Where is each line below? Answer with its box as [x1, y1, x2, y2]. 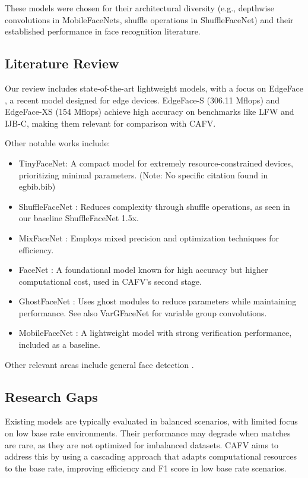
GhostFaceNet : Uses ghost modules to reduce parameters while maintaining [18, 295, 297, 307]
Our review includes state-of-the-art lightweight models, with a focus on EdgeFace [5, 81, 303, 94]
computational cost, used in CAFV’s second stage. [18, 275, 202, 287]
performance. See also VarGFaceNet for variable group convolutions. [18, 306, 267, 319]
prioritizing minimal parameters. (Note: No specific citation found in [18, 168, 268, 181]
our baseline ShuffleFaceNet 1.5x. [18, 212, 139, 224]
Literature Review [5, 54, 119, 73]
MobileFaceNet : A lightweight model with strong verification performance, [18, 326, 292, 339]
